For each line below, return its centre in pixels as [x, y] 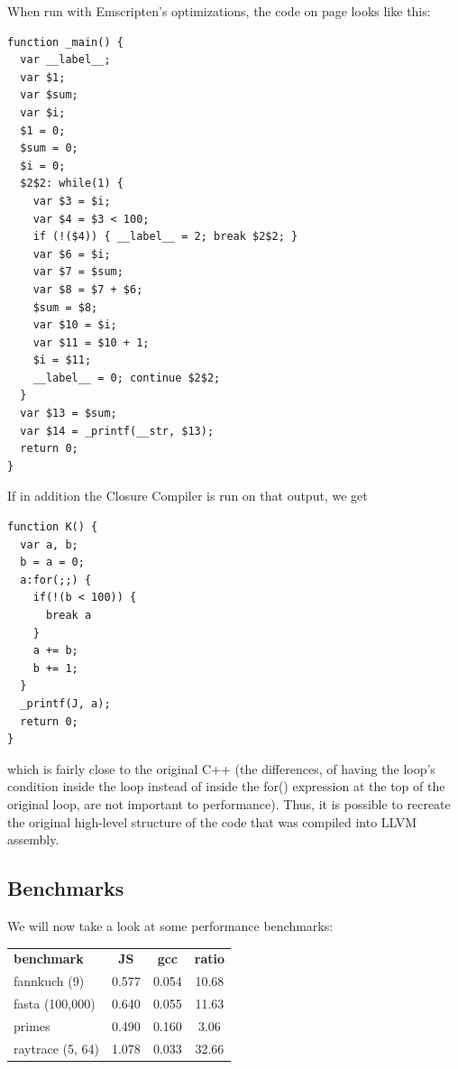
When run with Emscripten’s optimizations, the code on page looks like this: [219, 11]
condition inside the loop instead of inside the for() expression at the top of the [226, 786]
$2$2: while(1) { [72, 184]
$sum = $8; [65, 307]
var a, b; [49, 544]
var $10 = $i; [75, 325]
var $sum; [49, 95]
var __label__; [65, 60]
